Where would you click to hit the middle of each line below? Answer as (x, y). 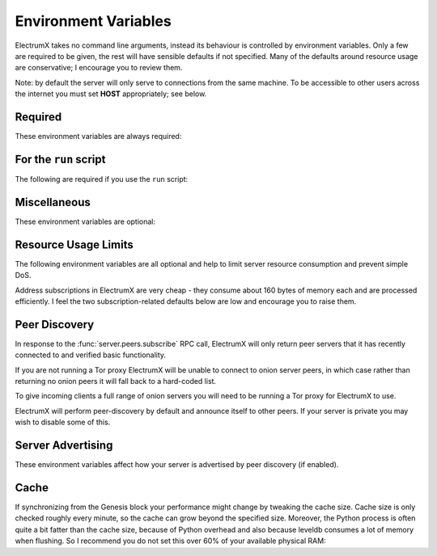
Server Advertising (64, 445)
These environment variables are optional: (85, 221)
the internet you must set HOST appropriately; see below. (111, 94)
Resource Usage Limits (74, 244)
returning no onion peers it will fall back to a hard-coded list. (116, 381)
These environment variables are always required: (98, 137)
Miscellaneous (53, 202)
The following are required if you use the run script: (102, 179)
